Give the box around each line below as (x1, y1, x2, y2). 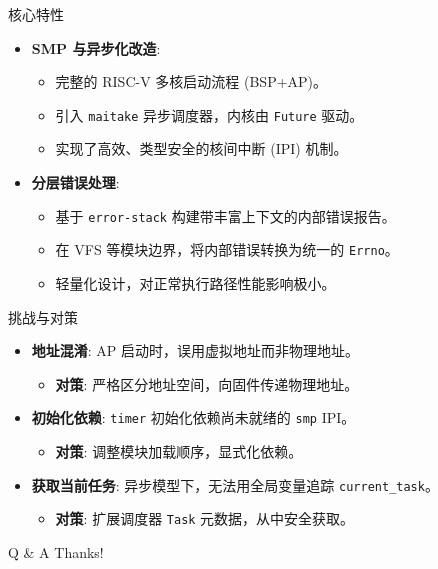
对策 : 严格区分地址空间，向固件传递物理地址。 (55, 373, 359, 394)
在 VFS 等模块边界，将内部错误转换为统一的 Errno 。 (55, 239, 399, 260)
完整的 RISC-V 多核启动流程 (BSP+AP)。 (55, 71, 328, 92)
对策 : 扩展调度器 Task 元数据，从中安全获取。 (55, 508, 355, 529)
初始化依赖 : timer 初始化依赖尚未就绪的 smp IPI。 (31, 407, 356, 428)
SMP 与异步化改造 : (31, 37, 161, 58)
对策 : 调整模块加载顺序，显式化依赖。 (55, 440, 303, 461)
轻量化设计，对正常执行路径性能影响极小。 (55, 272, 336, 293)
